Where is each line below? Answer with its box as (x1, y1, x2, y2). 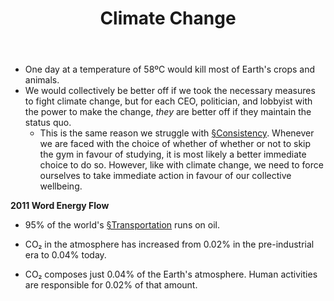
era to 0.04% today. (24, 249, 107, 261)
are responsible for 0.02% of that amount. (24, 279, 198, 291)
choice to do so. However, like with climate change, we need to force (39, 159, 324, 171)
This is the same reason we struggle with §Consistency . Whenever (39, 127, 315, 139)
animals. (24, 74, 60, 86)
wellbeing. (39, 180, 83, 192)
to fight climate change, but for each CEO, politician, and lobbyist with (24, 95, 313, 107)
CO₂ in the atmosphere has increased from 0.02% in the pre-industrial (24, 238, 315, 251)
